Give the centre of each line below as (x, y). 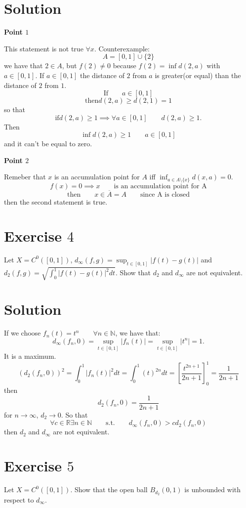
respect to (19, 499)
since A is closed (165, 195)
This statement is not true (44, 48)
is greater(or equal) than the (198, 75)
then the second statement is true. (56, 202)
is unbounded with (213, 489)
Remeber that (25, 177)
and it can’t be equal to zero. (48, 144)
